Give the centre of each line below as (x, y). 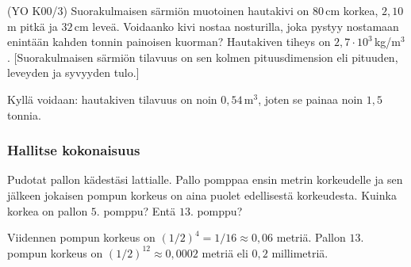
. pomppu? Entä (136, 210)
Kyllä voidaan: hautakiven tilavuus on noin (112, 99)
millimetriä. (300, 252)
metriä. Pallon (311, 237)
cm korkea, (352, 10)
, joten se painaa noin (311, 99)
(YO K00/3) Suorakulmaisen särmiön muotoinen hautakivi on (158, 10)
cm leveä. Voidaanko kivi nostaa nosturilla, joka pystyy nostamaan (236, 26)
